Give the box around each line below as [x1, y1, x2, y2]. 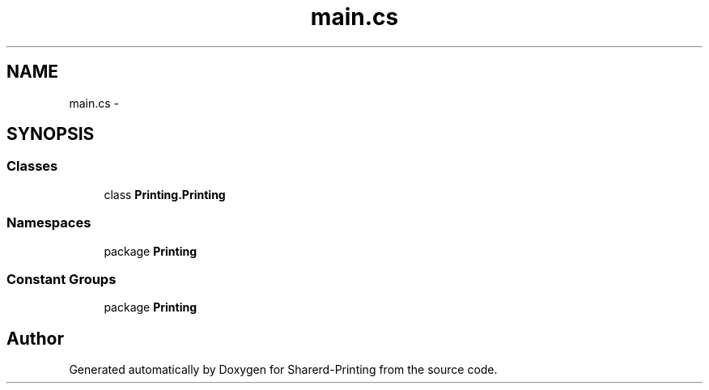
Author [6, 328, 64, 349]
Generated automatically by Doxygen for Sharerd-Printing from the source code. [69, 362, 498, 377]
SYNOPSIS [6, 124, 95, 145]
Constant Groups [6, 270, 117, 287]
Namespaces [6, 214, 91, 231]
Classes [6, 158, 58, 175]
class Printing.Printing [104, 187, 226, 201]
